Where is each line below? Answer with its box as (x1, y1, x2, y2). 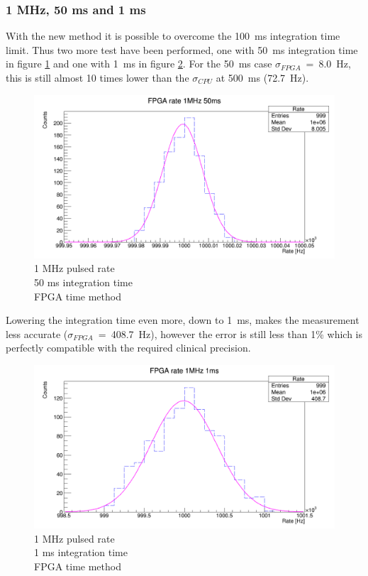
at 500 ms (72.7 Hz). (216, 70, 309, 85)
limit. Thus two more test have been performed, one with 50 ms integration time (6, 42, 358, 57)
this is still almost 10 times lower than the (6, 70, 189, 85)
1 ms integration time (34, 545, 128, 560)
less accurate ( (6, 326, 68, 341)
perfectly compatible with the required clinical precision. (6, 340, 251, 355)
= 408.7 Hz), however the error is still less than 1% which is (98, 326, 363, 341)
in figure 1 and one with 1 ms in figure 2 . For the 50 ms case (6, 56, 272, 71)
